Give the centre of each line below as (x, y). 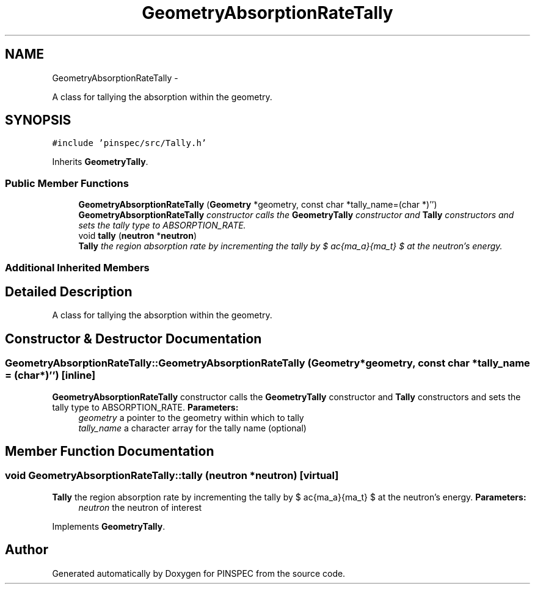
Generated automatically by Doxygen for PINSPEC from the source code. (199, 573)
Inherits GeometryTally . (100, 162)
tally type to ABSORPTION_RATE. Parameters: (145, 407)
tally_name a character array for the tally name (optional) (192, 428)
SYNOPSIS (38, 120)
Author (27, 550)
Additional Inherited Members (77, 267)
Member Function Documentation (110, 452)
